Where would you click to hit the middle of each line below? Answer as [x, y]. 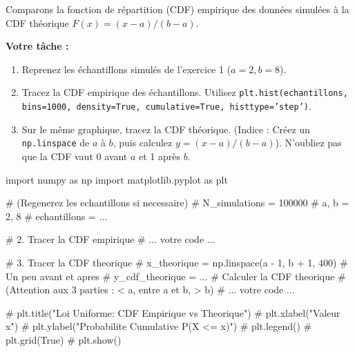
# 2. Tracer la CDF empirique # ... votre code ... [111, 239]
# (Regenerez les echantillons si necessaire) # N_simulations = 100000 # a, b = [177, 203]
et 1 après [159, 156]
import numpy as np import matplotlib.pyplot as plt [117, 179]
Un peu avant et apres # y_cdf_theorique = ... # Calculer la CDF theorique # [176, 276]
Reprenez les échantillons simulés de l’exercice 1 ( [126, 69]
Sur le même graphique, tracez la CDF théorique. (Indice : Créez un [166, 129]
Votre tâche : [37, 46]
